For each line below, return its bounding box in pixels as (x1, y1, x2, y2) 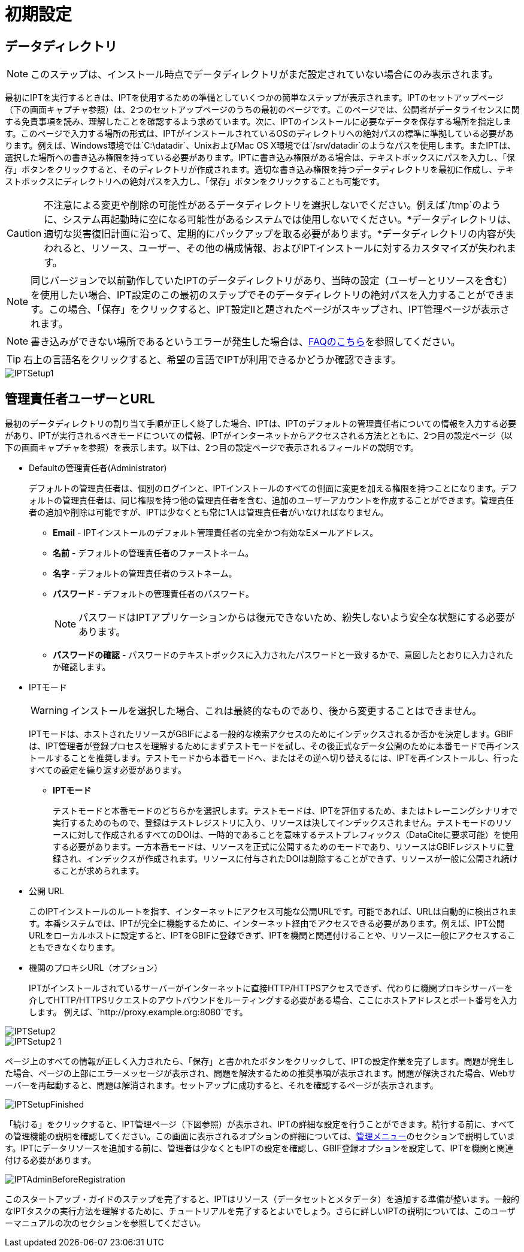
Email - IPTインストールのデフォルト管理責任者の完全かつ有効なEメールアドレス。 (53, 527, 378, 538)
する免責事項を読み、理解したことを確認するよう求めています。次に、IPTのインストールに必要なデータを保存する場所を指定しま (5, 116, 511, 127)
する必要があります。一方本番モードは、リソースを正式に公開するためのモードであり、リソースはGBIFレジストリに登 (53, 841, 514, 852)
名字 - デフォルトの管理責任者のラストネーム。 (53, 568, 237, 579)
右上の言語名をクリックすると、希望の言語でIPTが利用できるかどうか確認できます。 (23, 354, 401, 366)
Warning (31, 704, 68, 717)
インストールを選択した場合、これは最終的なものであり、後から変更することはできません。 (70, 705, 482, 717)
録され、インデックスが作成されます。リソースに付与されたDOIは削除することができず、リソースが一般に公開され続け (53, 853, 518, 864)
